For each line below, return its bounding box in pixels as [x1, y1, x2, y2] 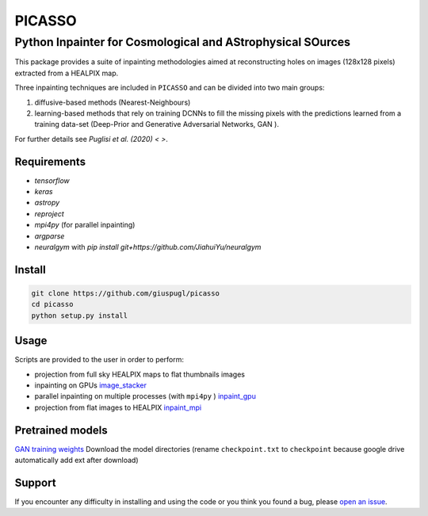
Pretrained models [14, 423, 109, 437]
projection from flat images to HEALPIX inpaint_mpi [34, 403, 202, 412]
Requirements [14, 155, 86, 168]
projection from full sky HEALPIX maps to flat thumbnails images [34, 369, 246, 379]
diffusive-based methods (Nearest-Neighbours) [34, 97, 191, 107]
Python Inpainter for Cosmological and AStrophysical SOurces [14, 35, 351, 49]
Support [14, 476, 56, 489]
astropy [34, 198, 60, 208]
